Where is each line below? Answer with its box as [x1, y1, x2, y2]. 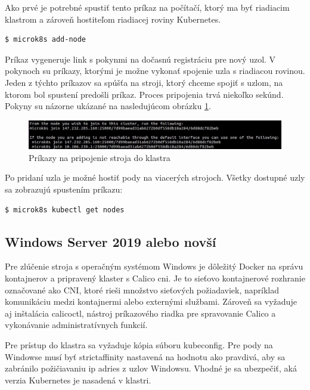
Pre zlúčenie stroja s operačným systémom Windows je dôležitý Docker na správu [5, 260, 303, 273]
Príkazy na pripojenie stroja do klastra [29, 151, 170, 163]
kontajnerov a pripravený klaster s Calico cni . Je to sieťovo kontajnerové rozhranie [5, 271, 305, 284]
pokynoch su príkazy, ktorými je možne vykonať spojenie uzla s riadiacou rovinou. [5, 64, 305, 77]
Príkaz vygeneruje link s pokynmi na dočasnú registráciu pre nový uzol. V [5, 52, 276, 65]
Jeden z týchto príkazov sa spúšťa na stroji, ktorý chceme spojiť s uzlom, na [5, 76, 283, 88]
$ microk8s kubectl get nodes [5, 205, 125, 214]
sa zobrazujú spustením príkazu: [5, 182, 123, 195]
